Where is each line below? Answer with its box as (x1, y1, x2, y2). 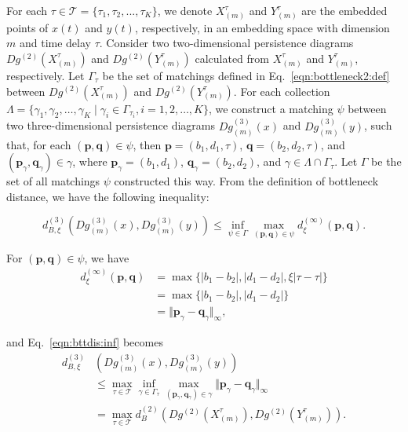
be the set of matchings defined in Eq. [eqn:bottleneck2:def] (102, 67, 390, 83)
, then (133, 136, 162, 152)
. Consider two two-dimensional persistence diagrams (99, 35, 354, 51)
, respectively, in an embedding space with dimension (134, 19, 390, 35)
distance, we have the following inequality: (6, 188, 209, 204)
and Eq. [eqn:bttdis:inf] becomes (6, 334, 163, 350)
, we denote (157, 2, 213, 18)
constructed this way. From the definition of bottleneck (114, 173, 379, 189)
